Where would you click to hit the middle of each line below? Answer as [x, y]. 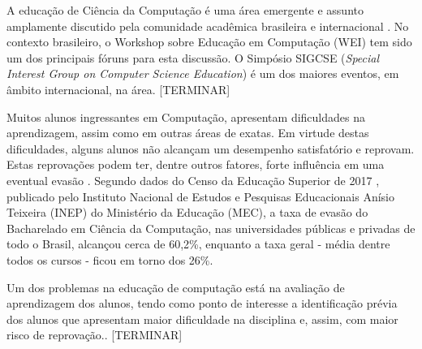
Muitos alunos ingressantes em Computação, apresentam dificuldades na [186, 116]
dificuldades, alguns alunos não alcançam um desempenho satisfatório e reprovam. [211, 148]
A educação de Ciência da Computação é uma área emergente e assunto [185, 10]
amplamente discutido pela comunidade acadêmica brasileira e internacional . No [208, 26]
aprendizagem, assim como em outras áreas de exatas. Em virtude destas [188, 133]
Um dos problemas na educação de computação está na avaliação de [176, 287]
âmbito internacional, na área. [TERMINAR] [118, 89]
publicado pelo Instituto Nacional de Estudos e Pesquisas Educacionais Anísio [201, 196]
